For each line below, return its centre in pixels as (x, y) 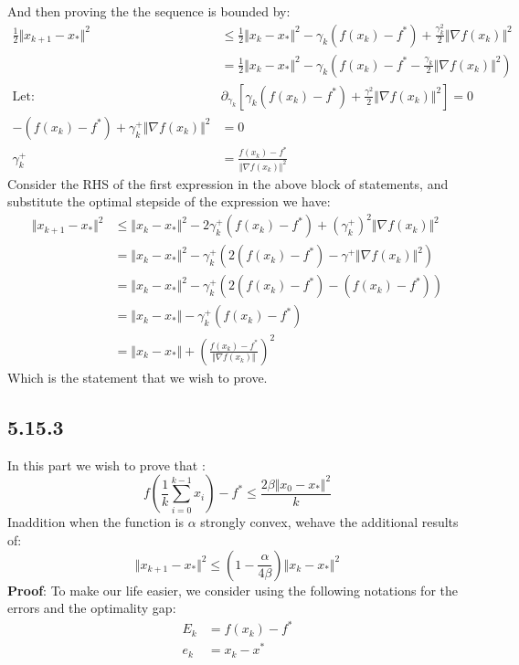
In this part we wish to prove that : (106, 464)
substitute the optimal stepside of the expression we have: (169, 201)
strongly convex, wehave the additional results (329, 522)
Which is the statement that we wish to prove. (138, 377)
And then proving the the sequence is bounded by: (149, 11)
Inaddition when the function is (96, 522)
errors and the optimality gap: (92, 608)
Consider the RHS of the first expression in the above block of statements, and (228, 183)
